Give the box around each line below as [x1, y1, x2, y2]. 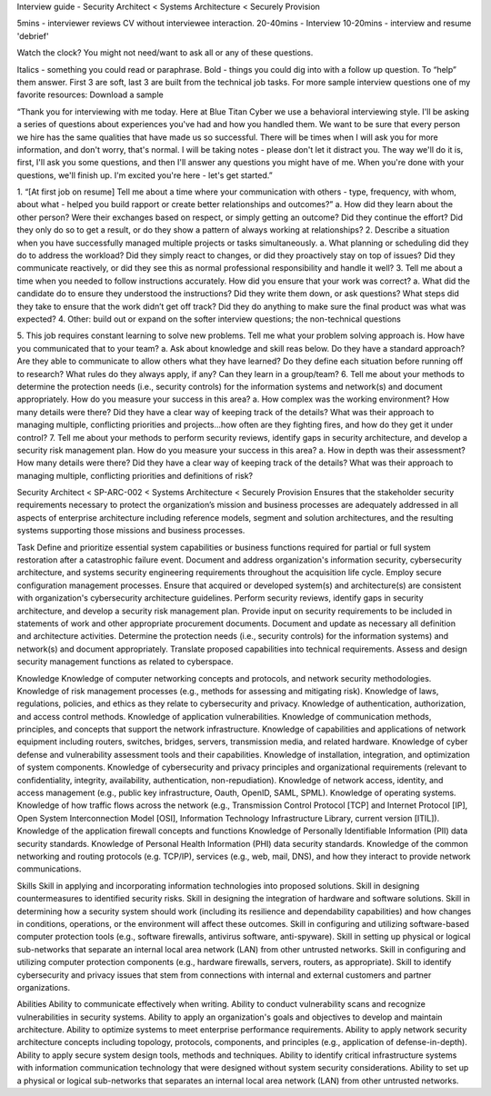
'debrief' [16, 30, 49, 41]
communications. [16, 863, 82, 874]
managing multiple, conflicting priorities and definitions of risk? [16, 470, 254, 481]
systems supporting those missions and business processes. [16, 525, 245, 536]
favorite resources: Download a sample [16, 89, 164, 100]
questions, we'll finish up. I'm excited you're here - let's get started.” [16, 169, 273, 181]
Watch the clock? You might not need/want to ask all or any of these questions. [16, 47, 314, 58]
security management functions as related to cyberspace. [16, 656, 234, 667]
